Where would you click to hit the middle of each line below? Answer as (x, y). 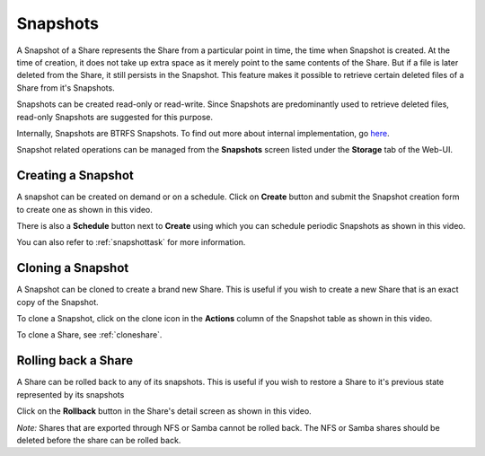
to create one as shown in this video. (84, 209)
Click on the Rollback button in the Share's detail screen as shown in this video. (164, 411)
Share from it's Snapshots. (66, 88)
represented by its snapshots (71, 394)
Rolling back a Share (75, 360)
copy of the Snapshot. (57, 302)
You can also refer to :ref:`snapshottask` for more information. (131, 242)
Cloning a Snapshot (73, 268)
